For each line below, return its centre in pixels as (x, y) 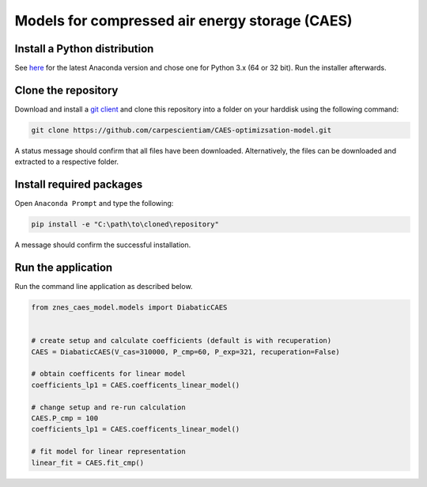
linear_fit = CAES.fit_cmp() (88, 462)
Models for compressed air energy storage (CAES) (183, 21)
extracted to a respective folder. (66, 162)
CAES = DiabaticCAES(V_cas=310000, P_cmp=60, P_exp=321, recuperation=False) (185, 352)
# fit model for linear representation (108, 452)
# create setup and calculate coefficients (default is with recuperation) (181, 341)
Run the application (64, 268)
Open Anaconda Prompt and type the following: (94, 204)
